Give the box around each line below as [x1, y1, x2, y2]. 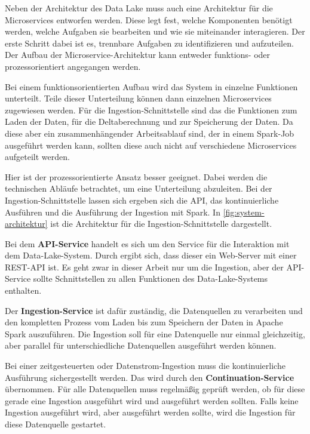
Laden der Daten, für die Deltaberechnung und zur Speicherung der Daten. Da [5, 115, 293, 128]
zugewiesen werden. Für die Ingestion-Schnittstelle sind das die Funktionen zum [5, 103, 297, 116]
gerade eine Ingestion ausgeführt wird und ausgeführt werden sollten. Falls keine [5, 394, 299, 407]
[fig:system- [223, 205, 265, 218]
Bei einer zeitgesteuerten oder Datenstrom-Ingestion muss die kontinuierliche [5, 359, 286, 372]
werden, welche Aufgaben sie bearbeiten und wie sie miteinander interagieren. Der [5, 25, 305, 38]
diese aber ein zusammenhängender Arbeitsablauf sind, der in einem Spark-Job [5, 127, 294, 139]
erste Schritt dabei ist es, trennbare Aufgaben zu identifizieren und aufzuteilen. [5, 36, 294, 49]
